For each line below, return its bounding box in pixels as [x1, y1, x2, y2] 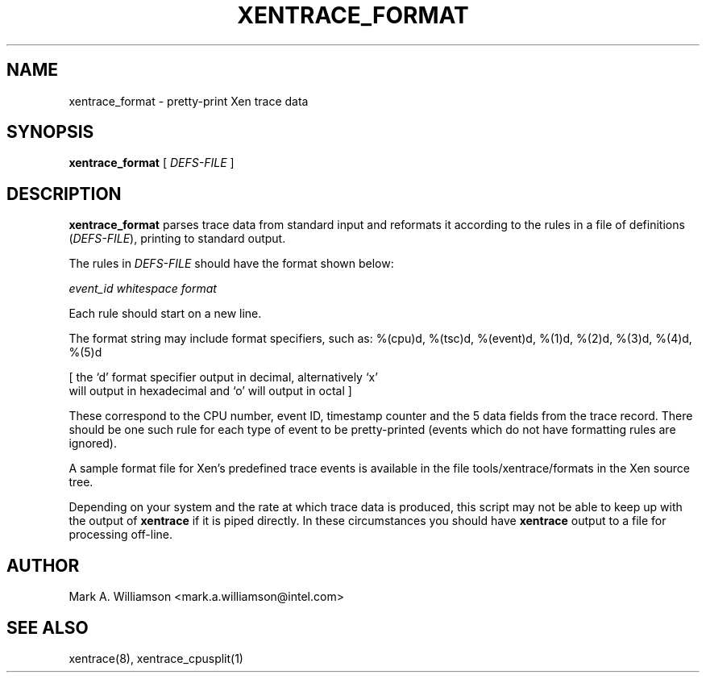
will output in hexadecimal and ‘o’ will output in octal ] [69, 384, 352, 398]
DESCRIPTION [6, 183, 122, 204]
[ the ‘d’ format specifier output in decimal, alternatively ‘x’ [69, 370, 378, 385]
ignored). [69, 436, 117, 451]
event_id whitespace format [69, 281, 217, 296]
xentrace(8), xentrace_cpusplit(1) [69, 651, 243, 665]
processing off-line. [69, 527, 173, 542]
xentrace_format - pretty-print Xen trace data [69, 94, 309, 108]
